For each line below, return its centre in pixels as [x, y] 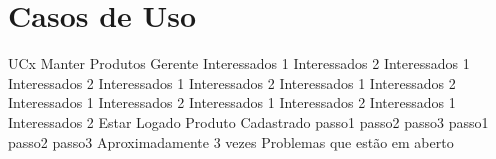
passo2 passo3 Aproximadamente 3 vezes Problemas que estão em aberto [231, 141]
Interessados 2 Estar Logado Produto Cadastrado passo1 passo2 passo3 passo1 [248, 121]
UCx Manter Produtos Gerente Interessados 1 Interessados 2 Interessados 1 [239, 63]
